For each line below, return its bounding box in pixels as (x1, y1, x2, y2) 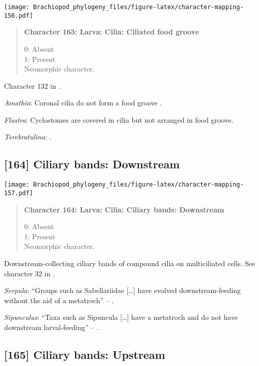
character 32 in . (4, 268, 55, 278)
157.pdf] (4, 189, 33, 197)
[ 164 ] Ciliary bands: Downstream (4, 156, 180, 172)
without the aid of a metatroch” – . (4, 295, 114, 305)
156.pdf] (4, 12, 33, 19)
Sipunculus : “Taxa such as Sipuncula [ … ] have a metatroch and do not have (4, 312, 238, 322)
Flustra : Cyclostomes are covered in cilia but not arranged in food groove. (4, 114, 234, 125)
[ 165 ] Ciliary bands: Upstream (4, 346, 165, 362)
